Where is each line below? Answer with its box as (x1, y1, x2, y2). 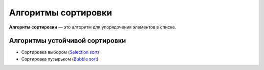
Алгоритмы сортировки (9, 7, 112, 18)
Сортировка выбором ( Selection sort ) (21, 49, 100, 55)
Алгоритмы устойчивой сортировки (9, 37, 126, 45)
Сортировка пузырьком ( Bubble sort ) (21, 56, 99, 62)
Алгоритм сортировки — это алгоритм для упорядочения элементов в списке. (9, 24, 176, 30)
